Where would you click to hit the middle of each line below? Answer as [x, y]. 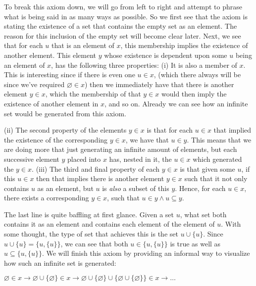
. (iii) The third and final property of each [96, 168]
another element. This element [50, 55]
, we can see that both [94, 243]
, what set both [203, 214]
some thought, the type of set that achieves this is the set [91, 234]
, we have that [147, 139]
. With [231, 224]
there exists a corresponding [47, 198]
